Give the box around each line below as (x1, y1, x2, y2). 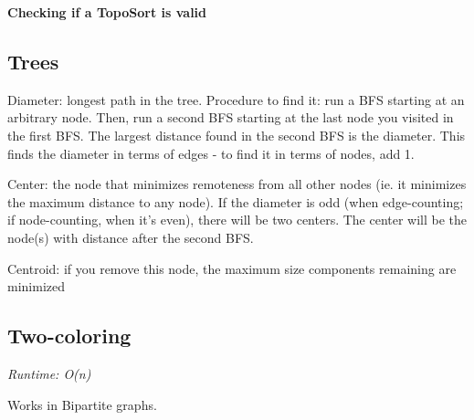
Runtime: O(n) (7, 363, 91, 383)
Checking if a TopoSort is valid (7, 3, 207, 21)
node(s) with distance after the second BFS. (7, 227, 254, 247)
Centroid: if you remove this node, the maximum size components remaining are (7, 258, 457, 278)
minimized (7, 277, 65, 296)
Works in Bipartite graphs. (7, 394, 157, 414)
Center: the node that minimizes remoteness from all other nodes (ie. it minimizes (7, 174, 467, 194)
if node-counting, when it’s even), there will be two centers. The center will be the (7, 210, 468, 229)
